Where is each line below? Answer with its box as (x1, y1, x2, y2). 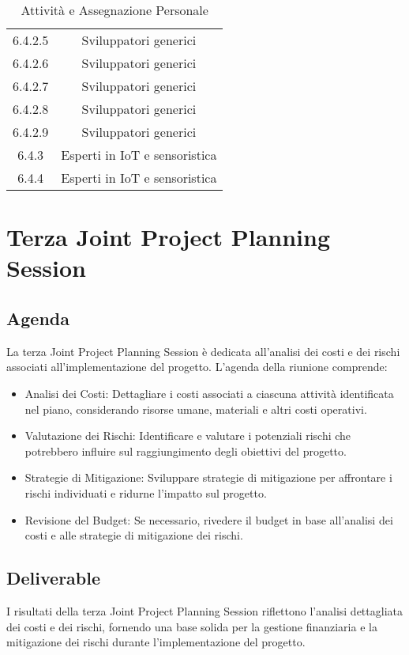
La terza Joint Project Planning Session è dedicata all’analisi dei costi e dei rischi (6, 343, 400, 359)
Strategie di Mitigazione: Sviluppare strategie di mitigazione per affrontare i (24, 469, 392, 486)
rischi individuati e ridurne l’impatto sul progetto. (24, 484, 267, 501)
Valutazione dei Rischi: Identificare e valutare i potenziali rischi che (24, 427, 351, 444)
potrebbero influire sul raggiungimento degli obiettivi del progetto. (24, 442, 347, 459)
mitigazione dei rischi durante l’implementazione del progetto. (6, 634, 306, 650)
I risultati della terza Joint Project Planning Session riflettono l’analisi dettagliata (6, 602, 403, 619)
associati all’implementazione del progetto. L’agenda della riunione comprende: (6, 358, 388, 375)
